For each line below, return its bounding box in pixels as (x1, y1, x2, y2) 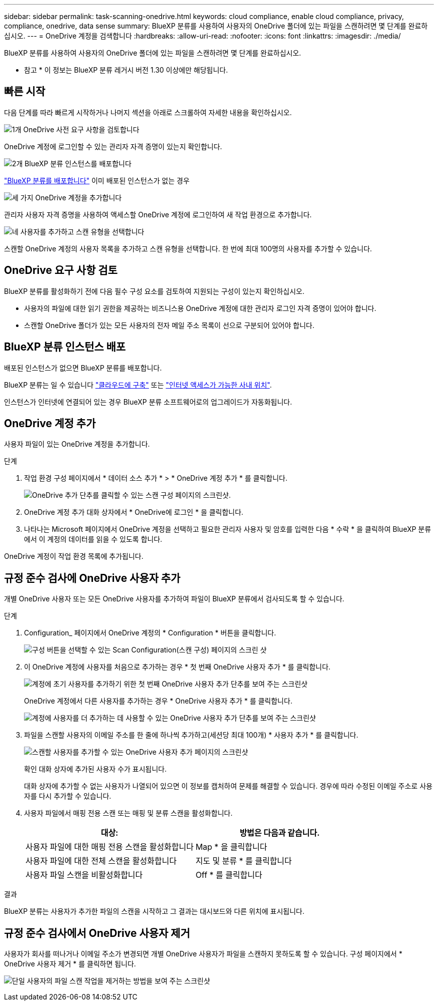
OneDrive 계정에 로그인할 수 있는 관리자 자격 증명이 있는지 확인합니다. (4, 142, 222, 151)
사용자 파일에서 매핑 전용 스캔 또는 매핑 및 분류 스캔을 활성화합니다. (24, 809, 232, 818)
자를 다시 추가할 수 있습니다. (24, 792, 111, 801)
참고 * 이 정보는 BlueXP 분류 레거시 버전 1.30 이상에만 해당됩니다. (24, 66, 228, 74)
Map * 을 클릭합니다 (195, 842, 267, 852)
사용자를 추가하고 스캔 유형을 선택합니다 (20, 227, 144, 236)
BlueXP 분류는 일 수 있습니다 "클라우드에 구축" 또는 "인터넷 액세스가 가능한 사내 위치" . (4, 380, 272, 389)
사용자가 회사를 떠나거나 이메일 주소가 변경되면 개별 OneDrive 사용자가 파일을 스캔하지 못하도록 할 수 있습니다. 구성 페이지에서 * (4, 949, 402, 958)
